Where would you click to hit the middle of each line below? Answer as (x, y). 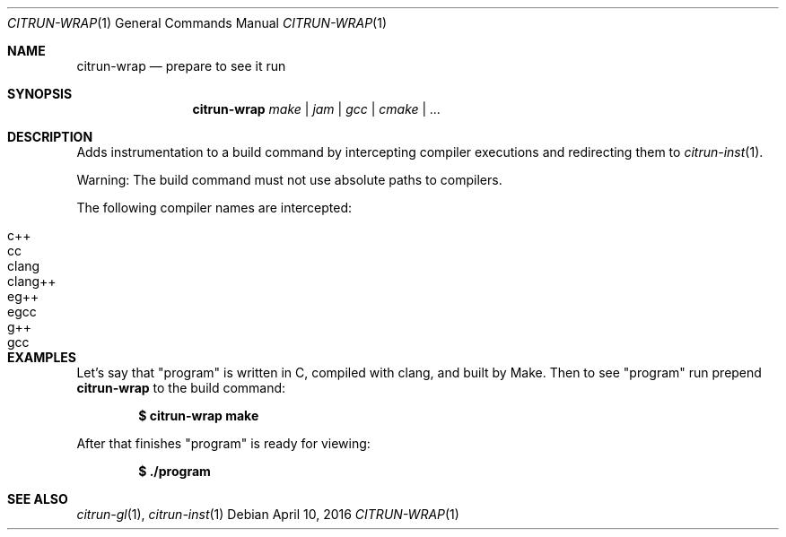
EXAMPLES (42, 357)
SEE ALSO (38, 499)
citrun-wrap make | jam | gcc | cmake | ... (317, 109)
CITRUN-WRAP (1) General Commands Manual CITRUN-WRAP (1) (197, 23)
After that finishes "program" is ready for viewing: (223, 443)
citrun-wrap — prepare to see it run (181, 66)
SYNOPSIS (40, 94)
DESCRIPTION (50, 137)
